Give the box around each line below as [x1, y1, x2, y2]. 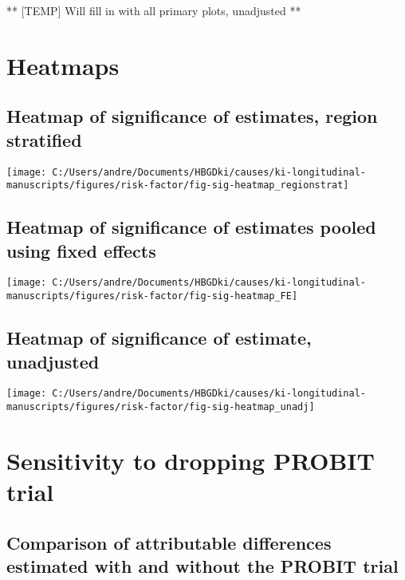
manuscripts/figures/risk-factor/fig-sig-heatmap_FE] [6, 290, 298, 302]
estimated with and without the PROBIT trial [6, 554, 399, 578]
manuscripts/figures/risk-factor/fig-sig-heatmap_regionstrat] [6, 180, 349, 191]
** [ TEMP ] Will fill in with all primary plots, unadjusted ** [6, 2, 301, 18]
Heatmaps [6, 49, 120, 81]
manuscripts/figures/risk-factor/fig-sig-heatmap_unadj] [6, 401, 315, 413]
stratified [6, 127, 82, 152]
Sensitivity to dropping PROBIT [6, 444, 375, 476]
